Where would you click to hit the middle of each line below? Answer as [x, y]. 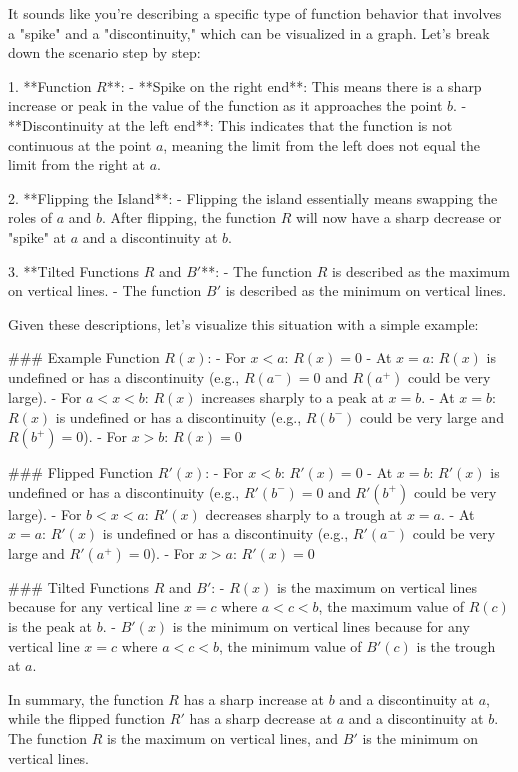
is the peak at [50, 626]
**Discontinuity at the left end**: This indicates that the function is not [230, 124]
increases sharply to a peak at [292, 396]
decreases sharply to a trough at [304, 513]
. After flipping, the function [189, 217]
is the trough [456, 645]
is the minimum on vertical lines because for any [321, 626]
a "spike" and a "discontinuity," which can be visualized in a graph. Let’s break [249, 32]
